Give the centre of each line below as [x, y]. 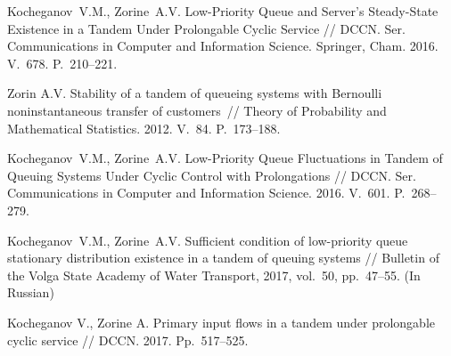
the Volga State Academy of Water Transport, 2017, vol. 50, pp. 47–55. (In [214, 275]
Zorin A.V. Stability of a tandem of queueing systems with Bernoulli [195, 93]
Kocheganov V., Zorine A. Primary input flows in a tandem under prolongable [221, 322]
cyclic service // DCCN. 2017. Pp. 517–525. [128, 340]
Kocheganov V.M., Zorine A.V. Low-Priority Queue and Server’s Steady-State [223, 11]
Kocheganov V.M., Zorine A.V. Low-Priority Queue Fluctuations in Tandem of [225, 158]
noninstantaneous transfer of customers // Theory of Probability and [197, 110]
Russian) [31, 292]
